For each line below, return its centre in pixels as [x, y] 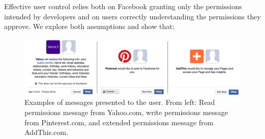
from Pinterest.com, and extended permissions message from [119, 122]
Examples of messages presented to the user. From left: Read [120, 102]
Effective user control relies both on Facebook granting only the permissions [123, 6]
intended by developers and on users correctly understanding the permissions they [132, 16]
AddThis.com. [46, 132]
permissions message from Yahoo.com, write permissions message [126, 112]
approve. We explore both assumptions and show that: [89, 26]
